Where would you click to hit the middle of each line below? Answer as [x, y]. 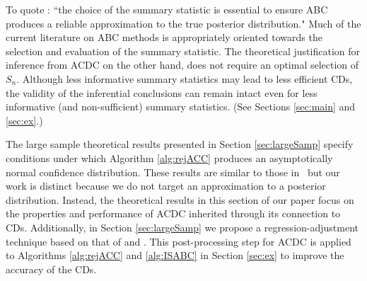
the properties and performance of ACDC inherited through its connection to [173, 213]
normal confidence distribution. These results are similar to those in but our [173, 172]
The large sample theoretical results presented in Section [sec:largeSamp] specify [180, 144]
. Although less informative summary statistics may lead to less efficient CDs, [185, 78]
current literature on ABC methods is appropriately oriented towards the [164, 37]
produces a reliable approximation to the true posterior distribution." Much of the [183, 23]
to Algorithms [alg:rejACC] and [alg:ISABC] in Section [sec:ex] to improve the [175, 255]
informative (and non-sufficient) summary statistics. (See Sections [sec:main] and [181, 107]
